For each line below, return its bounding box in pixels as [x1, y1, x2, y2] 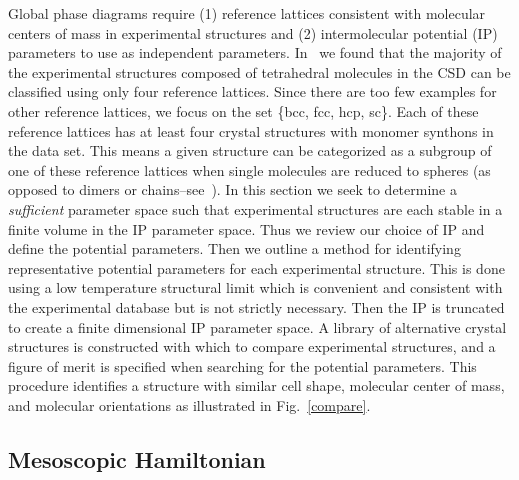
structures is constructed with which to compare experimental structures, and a [8, 336, 496, 357]
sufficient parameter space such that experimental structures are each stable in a [8, 198, 503, 219]
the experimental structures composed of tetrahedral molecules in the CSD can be [8, 61, 511, 82]
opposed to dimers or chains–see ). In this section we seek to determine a [8, 179, 457, 200]
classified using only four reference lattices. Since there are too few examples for [8, 81, 497, 102]
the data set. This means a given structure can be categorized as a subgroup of [8, 140, 492, 161]
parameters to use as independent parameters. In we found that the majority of [8, 42, 502, 63]
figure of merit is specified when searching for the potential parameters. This [8, 355, 477, 376]
